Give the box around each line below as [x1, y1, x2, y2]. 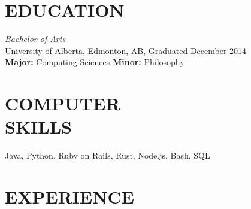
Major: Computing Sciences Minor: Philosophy [5, 56, 185, 68]
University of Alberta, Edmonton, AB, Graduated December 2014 [5, 44, 247, 56]
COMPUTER [5, 91, 120, 116]
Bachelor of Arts [5, 32, 66, 45]
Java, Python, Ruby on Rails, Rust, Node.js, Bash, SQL [5, 149, 210, 162]
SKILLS [5, 114, 72, 139]
